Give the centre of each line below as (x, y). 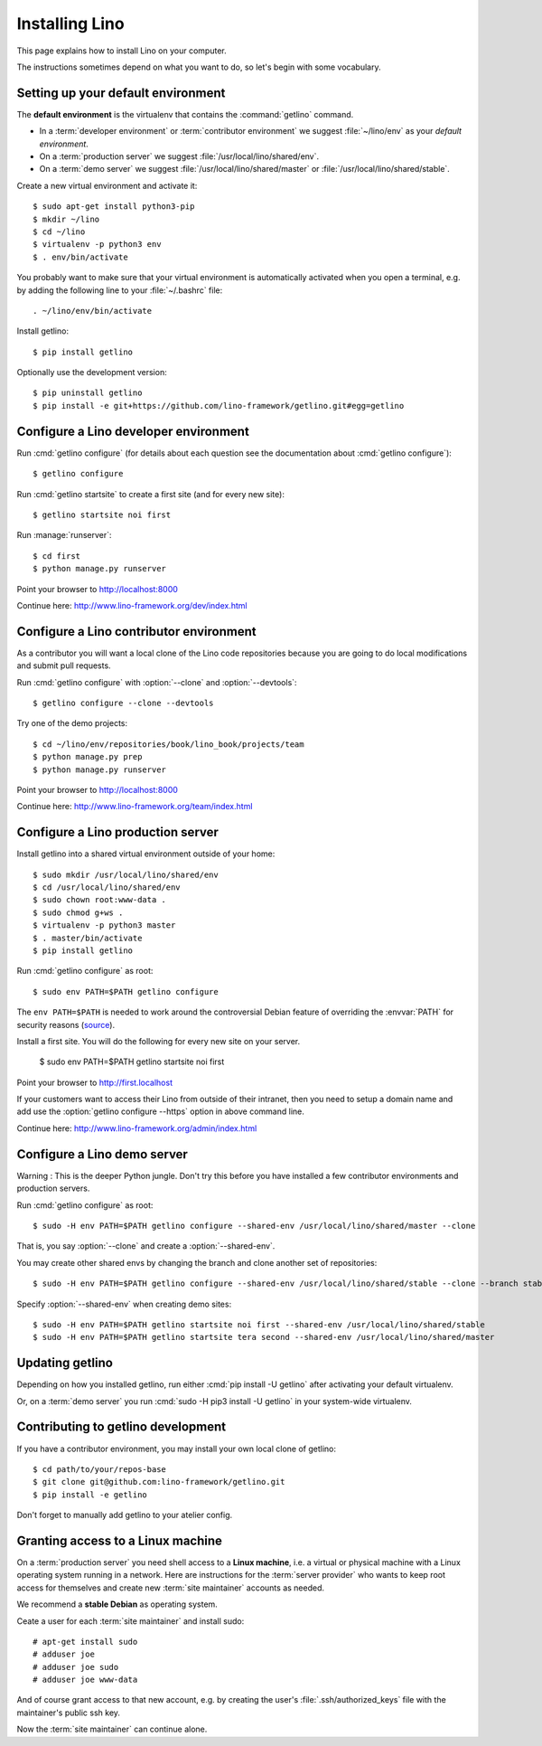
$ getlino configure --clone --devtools (123, 703)
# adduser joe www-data (85, 1680)
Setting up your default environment (121, 93)
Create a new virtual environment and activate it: (107, 185)
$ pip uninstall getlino (88, 393)
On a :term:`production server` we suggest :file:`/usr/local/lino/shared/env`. (179, 156)
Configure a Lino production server (117, 832)
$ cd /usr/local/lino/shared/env (107, 887)
